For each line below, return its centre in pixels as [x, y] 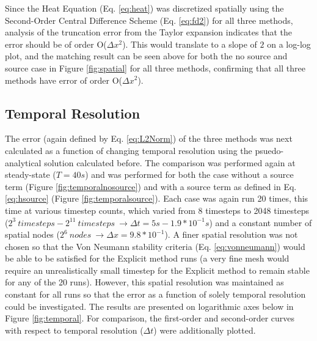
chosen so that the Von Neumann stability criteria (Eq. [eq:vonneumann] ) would [155, 246]
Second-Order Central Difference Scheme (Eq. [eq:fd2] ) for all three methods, [149, 20]
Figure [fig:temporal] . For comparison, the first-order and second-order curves [150, 318]
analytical [23, 162]
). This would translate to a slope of [190, 44]
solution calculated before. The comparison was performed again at [170, 162]
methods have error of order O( [64, 80]
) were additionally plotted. [205, 330]
